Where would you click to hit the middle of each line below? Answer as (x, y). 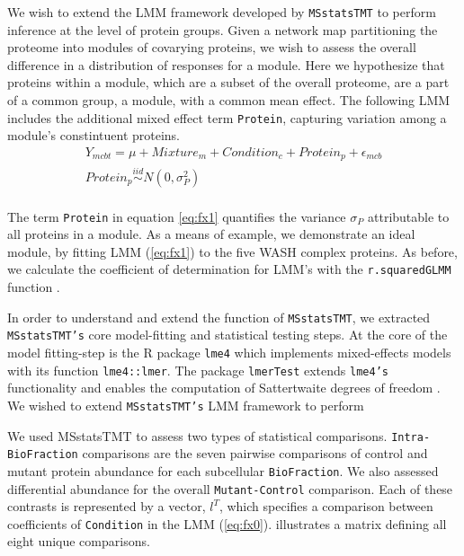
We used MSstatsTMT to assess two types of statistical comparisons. (197, 435)
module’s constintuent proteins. (94, 135)
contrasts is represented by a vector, (107, 506)
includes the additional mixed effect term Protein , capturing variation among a (227, 117)
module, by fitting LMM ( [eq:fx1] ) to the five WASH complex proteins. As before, (232, 251)
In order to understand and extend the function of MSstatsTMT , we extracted (219, 317)
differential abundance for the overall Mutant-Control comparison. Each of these (230, 488)
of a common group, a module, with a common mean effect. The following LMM (229, 100)
